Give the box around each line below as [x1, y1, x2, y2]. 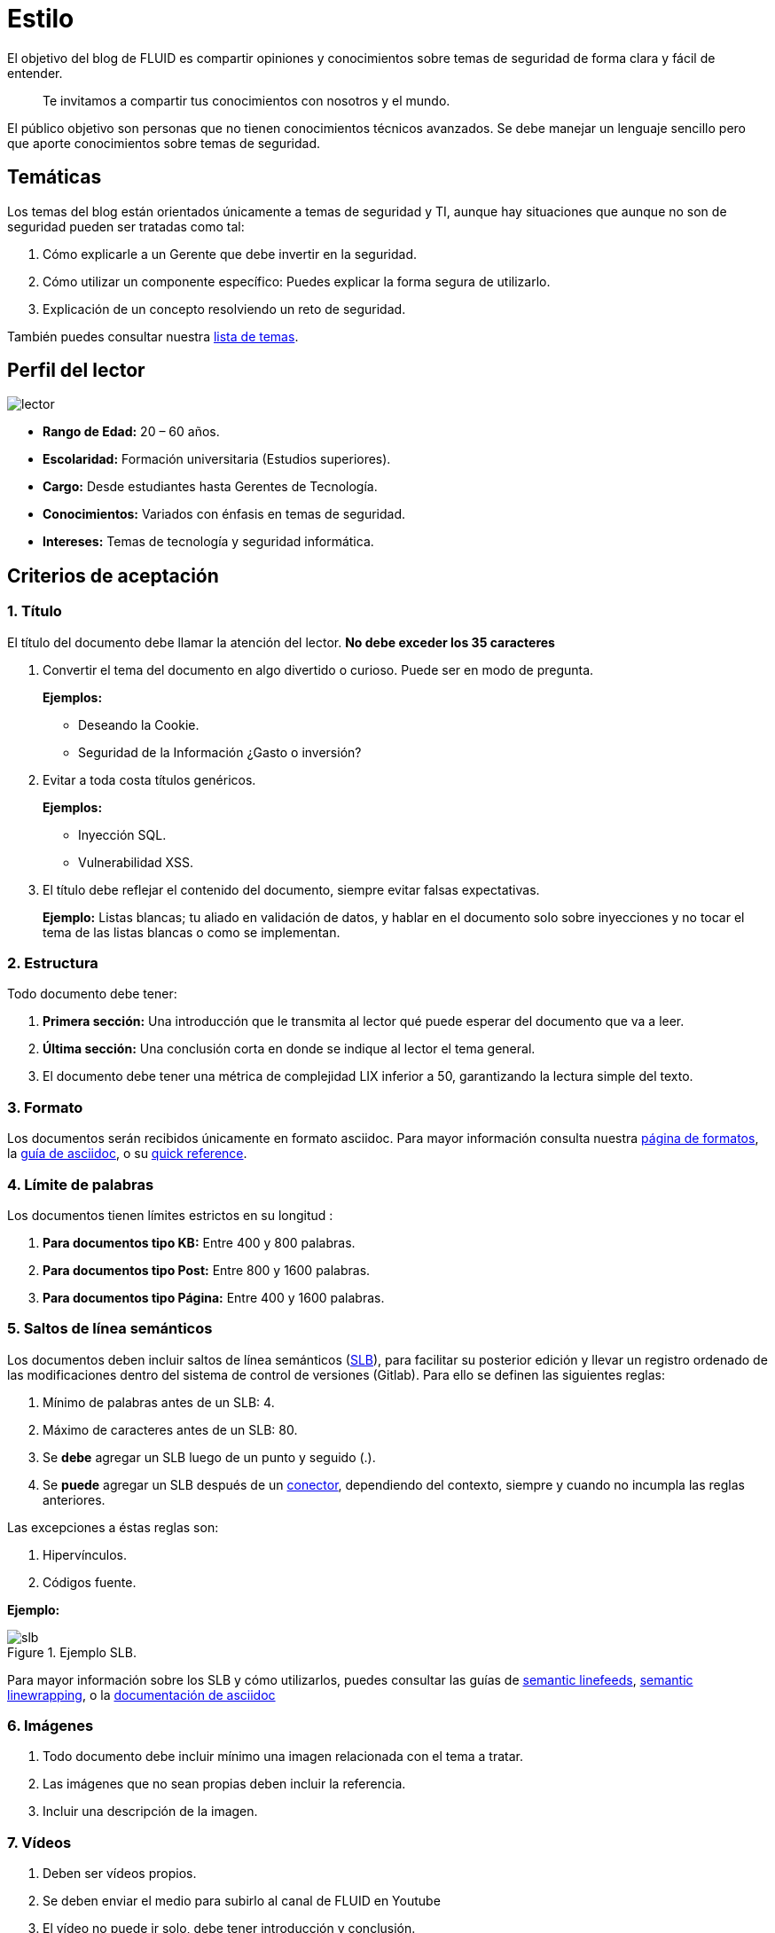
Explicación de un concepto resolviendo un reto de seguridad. [43, 301, 406, 317]
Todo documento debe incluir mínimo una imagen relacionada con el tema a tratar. [43, 1749, 523, 1765]
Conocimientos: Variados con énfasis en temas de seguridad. [43, 506, 406, 522]
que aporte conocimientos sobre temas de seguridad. [7, 135, 320, 151]
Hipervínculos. [43, 1546, 128, 1562]
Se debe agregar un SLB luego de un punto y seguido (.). [43, 1449, 376, 1465]
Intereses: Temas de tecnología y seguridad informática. [43, 534, 374, 550]
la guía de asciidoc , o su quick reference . [7, 1146, 247, 1162]
